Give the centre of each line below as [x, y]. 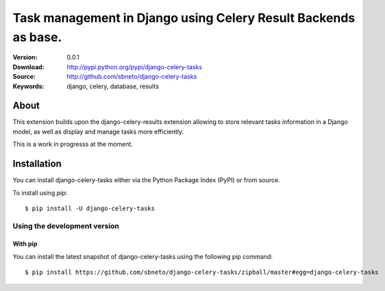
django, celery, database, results [113, 86]
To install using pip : [40, 192]
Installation [37, 164]
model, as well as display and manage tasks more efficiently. [98, 131]
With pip [25, 244]
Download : [28, 67]
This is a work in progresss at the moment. [73, 144]
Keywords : [28, 86]
